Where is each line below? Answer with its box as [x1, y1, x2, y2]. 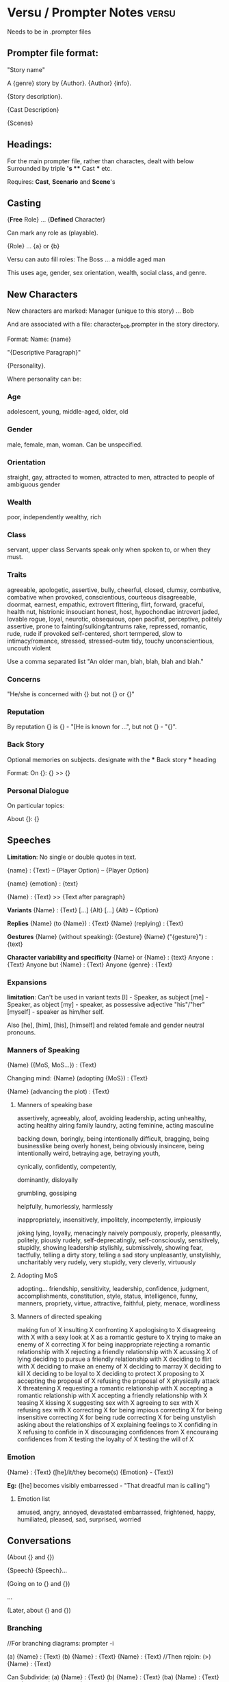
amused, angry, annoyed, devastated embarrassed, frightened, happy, [16, 1508, 216, 1516]
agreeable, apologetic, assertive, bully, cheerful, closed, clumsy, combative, [7, 585, 221, 594]
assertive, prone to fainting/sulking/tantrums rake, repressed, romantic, [7, 622, 208, 630]
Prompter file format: [7, 47, 99, 59]
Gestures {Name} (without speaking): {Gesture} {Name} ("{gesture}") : [7, 932, 207, 940]
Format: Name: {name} [7, 335, 72, 343]
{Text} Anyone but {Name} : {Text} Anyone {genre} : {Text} [7, 960, 173, 969]
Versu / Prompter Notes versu [7, 5, 176, 21]
